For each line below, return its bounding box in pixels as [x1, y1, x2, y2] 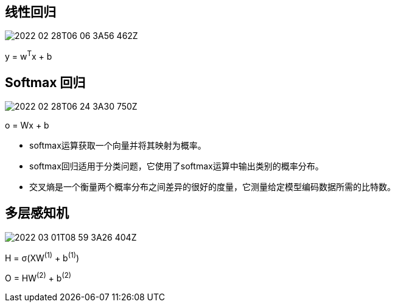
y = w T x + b [5, 49, 52, 62]
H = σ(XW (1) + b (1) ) [5, 250, 80, 263]
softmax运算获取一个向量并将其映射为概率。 [29, 139, 206, 150]
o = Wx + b [5, 119, 49, 130]
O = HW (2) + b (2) [5, 271, 72, 284]
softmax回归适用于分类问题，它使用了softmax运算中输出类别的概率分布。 [29, 160, 324, 171]
